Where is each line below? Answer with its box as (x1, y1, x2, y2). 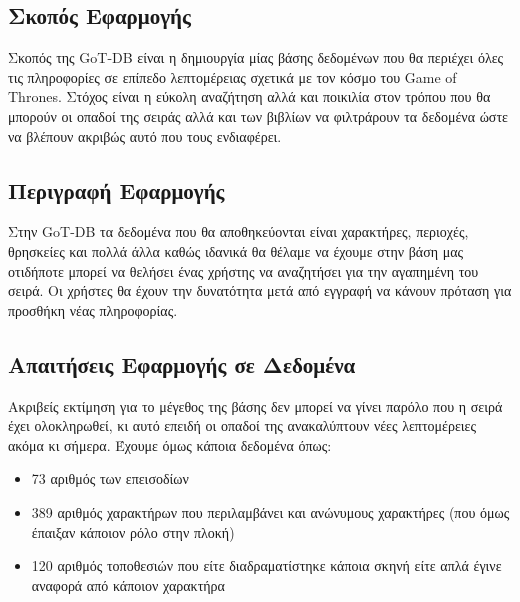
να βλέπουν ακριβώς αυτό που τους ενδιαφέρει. (8, 125, 282, 146)
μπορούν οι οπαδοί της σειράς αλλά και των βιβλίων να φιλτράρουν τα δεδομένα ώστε (8, 105, 508, 126)
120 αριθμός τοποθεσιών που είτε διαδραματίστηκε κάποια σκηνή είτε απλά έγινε (31, 555, 502, 576)
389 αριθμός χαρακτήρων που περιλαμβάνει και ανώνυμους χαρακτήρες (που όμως (31, 501, 510, 522)
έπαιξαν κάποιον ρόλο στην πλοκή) (31, 521, 235, 542)
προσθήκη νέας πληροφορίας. (8, 299, 178, 320)
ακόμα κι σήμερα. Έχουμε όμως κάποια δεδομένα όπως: (8, 434, 332, 455)
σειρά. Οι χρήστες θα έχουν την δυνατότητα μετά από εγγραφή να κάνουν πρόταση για (8, 280, 512, 301)
